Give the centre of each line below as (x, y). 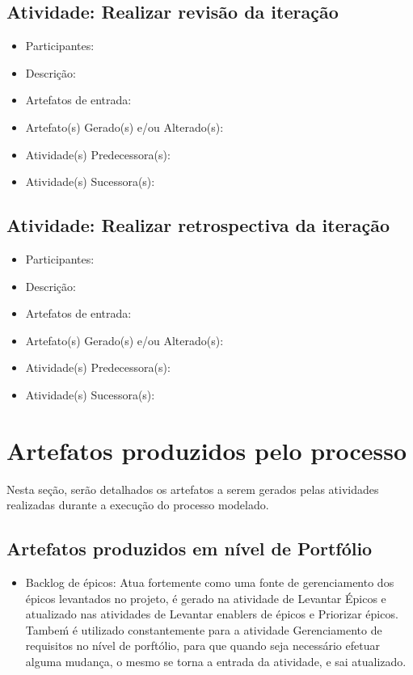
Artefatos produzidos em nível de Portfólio (190, 548)
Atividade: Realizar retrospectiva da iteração (198, 225)
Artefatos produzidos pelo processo (207, 450)
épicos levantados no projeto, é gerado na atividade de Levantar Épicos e (206, 598)
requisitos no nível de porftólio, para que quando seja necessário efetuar (202, 645)
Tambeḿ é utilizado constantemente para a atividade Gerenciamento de (204, 629)
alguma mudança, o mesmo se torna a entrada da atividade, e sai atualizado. (216, 662)
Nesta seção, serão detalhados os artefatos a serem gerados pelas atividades (193, 489)
